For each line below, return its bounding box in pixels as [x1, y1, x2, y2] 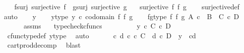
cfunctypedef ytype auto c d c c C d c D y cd [7, 30, 196, 40]
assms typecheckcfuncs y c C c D [23, 21, 171, 31]
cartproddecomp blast [7, 40, 81, 50]
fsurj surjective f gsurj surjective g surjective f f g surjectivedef [14, 1, 240, 11]
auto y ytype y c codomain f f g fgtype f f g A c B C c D [4, 11, 240, 21]
